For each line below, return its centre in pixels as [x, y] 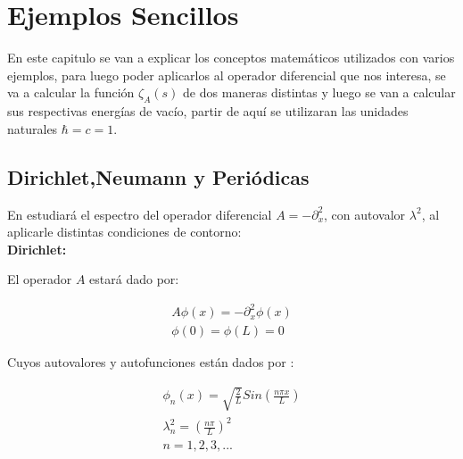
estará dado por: [134, 279]
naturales [33, 128]
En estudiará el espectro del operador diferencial [140, 214]
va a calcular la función [71, 92]
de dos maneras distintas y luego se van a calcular [319, 92]
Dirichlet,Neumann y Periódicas [158, 176]
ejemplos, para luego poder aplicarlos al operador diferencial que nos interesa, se [227, 75]
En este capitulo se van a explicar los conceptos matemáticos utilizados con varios [231, 58]
